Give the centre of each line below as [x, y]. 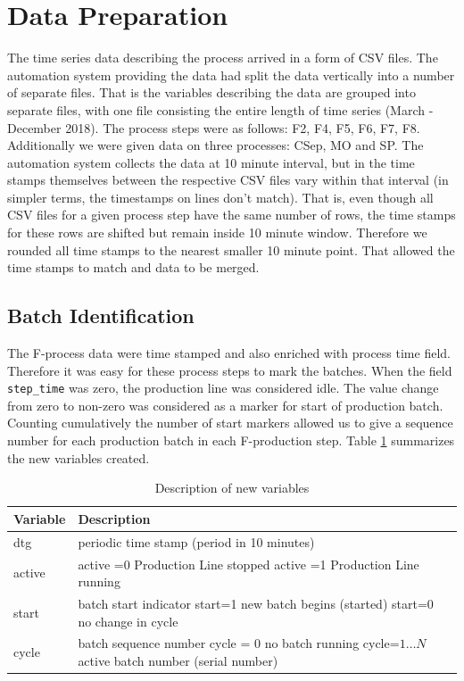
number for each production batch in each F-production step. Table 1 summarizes [231, 440]
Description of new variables [232, 488]
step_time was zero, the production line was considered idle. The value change [223, 388]
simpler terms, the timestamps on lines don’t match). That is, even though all [220, 197]
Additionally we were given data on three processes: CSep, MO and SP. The [215, 145]
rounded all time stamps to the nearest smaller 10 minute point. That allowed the [231, 249]
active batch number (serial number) [178, 661]
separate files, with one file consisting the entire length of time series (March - [220, 109]
